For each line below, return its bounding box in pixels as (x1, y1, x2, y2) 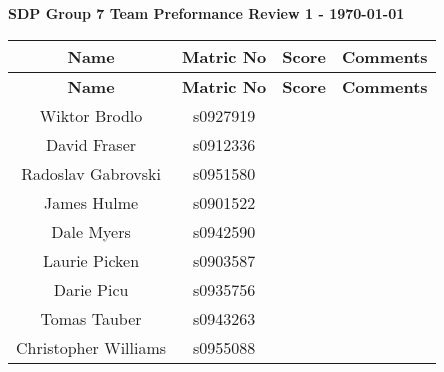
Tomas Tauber (40, 306, 142, 330)
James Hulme (44, 190, 139, 214)
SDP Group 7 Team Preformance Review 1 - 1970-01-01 (8, 3, 405, 23)
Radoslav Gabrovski (21, 161, 161, 185)
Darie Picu (53, 277, 129, 301)
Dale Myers (51, 219, 131, 243)
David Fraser (46, 132, 137, 156)
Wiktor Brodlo (39, 103, 143, 127)
